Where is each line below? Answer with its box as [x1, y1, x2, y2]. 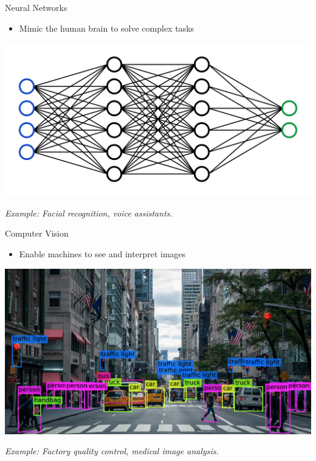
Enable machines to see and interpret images [19, 247, 186, 260]
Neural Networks [5, 1, 67, 13]
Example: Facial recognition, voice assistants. [5, 206, 173, 219]
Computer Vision [5, 227, 69, 240]
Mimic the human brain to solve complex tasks [19, 21, 194, 34]
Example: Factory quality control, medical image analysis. [5, 445, 219, 457]
